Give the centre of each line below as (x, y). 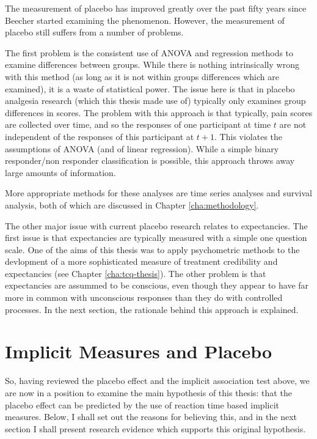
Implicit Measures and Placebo (139, 351)
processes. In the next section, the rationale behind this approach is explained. (152, 309)
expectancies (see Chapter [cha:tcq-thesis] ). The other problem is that (136, 273)
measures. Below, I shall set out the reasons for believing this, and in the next (151, 417)
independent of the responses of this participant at (100, 136)
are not (293, 124)
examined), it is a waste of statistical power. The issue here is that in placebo (150, 88)
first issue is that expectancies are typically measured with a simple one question (156, 238)
